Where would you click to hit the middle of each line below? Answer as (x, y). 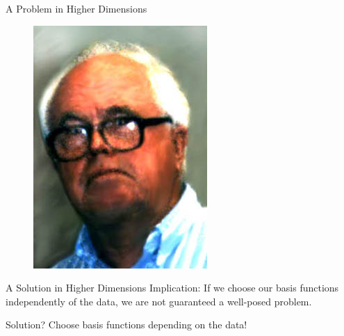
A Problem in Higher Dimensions (76, 8)
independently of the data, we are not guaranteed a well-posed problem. (159, 301)
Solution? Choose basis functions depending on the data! (126, 325)
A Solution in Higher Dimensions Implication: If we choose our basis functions (172, 288)
